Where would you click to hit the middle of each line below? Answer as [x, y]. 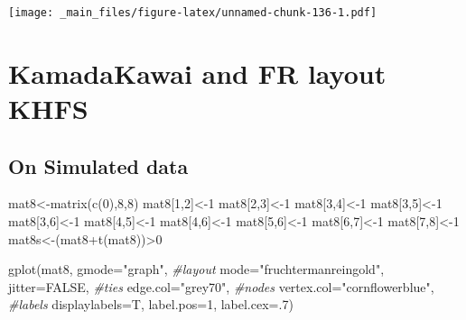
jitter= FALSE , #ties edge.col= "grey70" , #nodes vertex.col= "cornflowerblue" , [221, 286]
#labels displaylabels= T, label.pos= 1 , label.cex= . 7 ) [151, 304]
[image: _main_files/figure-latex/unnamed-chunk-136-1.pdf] [193, 13]
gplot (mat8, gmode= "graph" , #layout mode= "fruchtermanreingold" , [196, 269]
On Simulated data [98, 165]
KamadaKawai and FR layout [197, 73]
